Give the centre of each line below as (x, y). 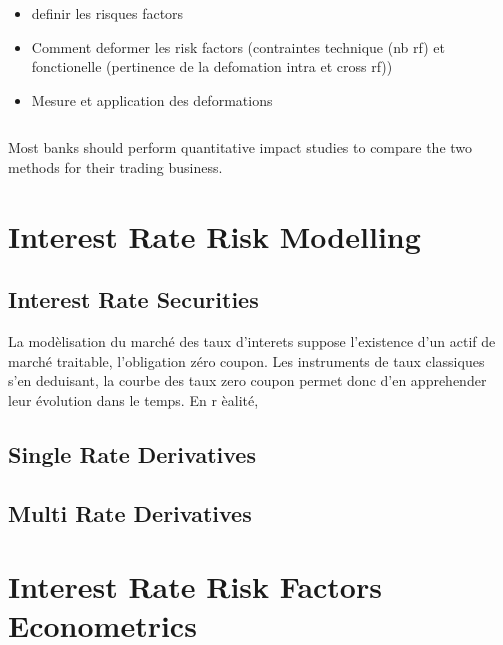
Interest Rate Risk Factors (195, 586)
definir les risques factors (107, 13)
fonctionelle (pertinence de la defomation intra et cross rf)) (212, 66)
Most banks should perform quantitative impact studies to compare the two (240, 147)
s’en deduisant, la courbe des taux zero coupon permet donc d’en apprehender (247, 380)
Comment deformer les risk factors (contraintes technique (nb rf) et (238, 46)
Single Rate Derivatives (132, 453)
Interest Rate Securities (133, 299)
